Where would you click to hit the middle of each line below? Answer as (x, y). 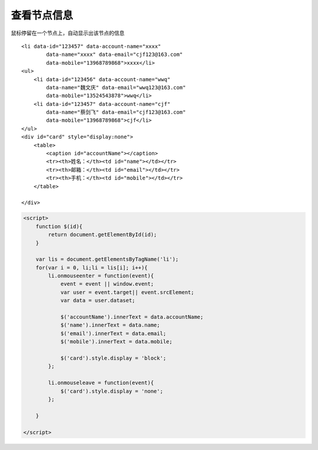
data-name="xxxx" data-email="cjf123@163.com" (115, 55)
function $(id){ (59, 226)
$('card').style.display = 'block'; (113, 358)
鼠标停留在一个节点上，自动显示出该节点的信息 (68, 33)
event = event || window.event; (107, 284)
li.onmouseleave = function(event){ (101, 383)
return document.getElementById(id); (102, 235)
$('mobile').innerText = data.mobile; (117, 342)
